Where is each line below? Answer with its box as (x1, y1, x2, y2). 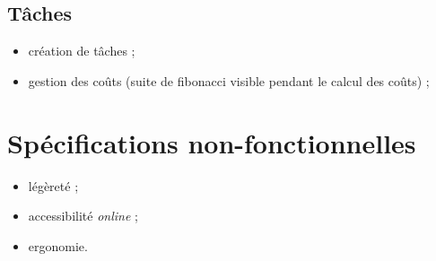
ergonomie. (28, 236, 88, 255)
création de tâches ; (28, 41, 135, 60)
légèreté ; (28, 176, 79, 195)
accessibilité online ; (28, 206, 138, 225)
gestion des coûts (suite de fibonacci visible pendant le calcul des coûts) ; (28, 71, 430, 90)
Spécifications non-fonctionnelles (7, 124, 416, 161)
